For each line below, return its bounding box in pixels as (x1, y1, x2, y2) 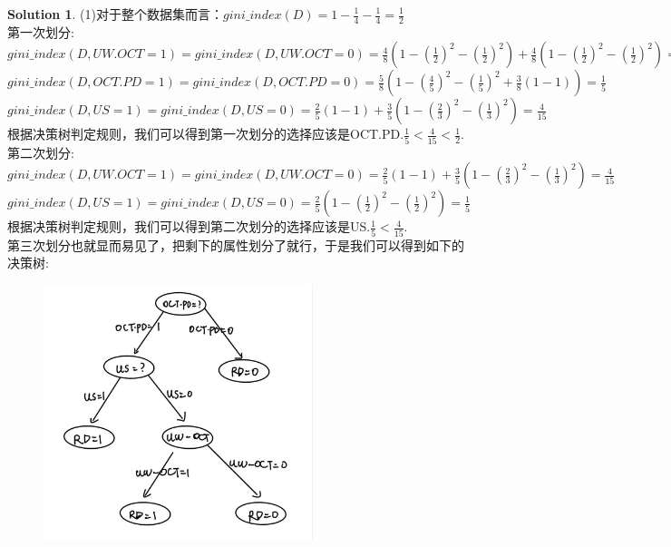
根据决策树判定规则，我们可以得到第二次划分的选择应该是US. (7, 217, 371, 236)
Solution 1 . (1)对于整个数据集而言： (7, 5, 223, 23)
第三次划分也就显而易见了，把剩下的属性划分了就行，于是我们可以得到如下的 (7, 235, 464, 254)
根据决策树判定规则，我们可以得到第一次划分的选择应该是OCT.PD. (7, 124, 404, 143)
